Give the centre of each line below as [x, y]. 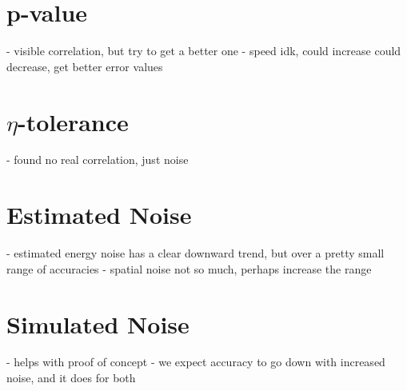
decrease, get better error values [85, 66]
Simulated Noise [98, 323]
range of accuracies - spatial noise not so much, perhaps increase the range [189, 268]
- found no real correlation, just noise [98, 160]
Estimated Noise [99, 215]
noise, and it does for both [71, 378]
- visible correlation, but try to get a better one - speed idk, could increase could [204, 51]
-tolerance [73, 121]
